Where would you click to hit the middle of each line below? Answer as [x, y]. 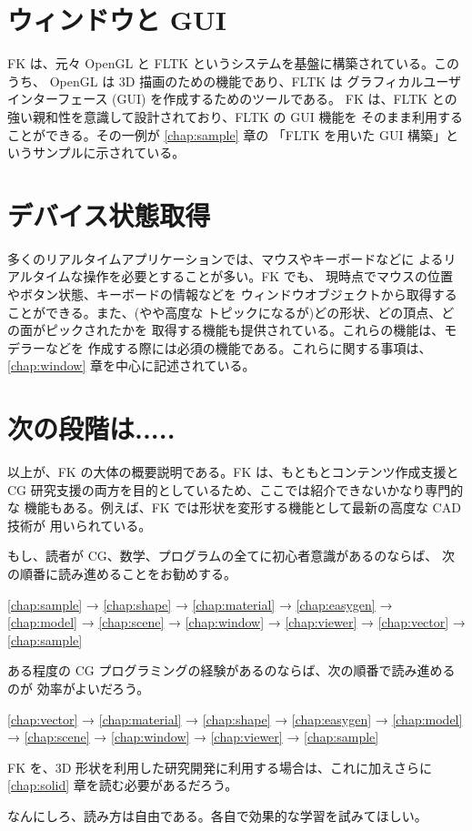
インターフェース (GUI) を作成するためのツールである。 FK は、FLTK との [232, 99]
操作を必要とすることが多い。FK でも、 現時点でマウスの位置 [268, 276]
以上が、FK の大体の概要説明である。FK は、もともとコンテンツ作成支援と [233, 472]
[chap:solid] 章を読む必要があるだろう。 [123, 785]
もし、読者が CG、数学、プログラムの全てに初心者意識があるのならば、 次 [231, 556]
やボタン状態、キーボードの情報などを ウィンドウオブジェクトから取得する [232, 294]
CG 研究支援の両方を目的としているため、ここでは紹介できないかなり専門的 [236, 489]
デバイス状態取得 [109, 214]
